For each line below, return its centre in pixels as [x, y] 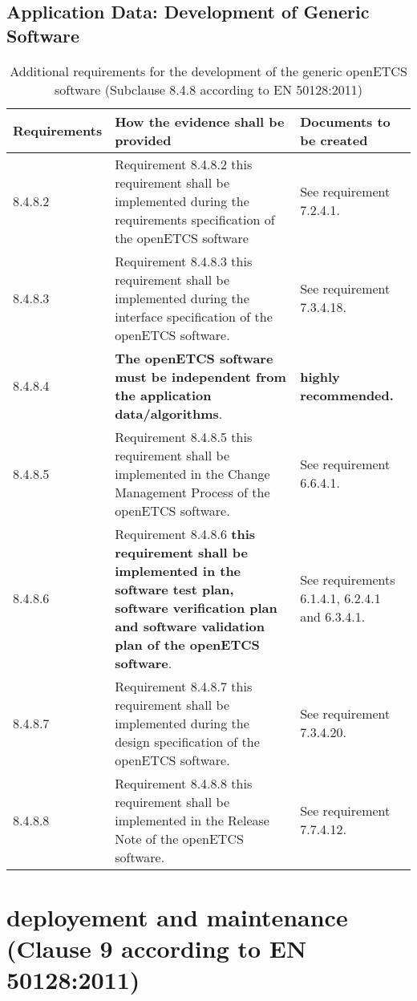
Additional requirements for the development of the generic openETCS [208, 71]
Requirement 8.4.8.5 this [184, 436]
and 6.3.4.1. [333, 617]
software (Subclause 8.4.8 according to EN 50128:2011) [208, 89]
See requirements [348, 580]
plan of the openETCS [187, 644]
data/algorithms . [169, 413]
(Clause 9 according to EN [157, 948]
